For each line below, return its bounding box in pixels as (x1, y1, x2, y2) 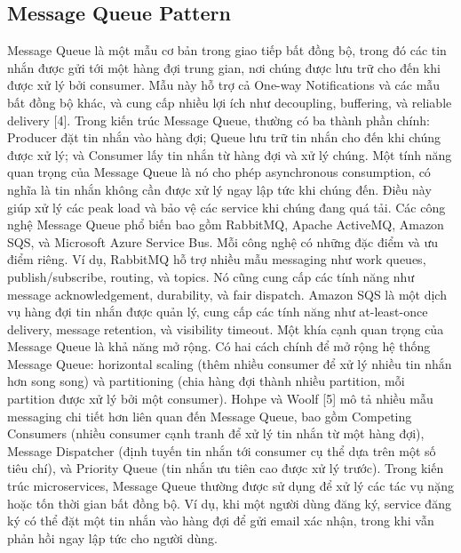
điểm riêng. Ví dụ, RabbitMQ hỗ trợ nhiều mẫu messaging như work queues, (7, 250, 426, 268)
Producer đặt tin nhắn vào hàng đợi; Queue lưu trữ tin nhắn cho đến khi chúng (7, 128, 441, 147)
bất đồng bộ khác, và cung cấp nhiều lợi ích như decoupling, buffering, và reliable (7, 92, 452, 111)
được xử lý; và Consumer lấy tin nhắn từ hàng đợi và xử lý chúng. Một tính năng (7, 145, 452, 164)
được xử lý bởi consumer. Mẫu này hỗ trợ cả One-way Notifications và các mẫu (7, 76, 441, 94)
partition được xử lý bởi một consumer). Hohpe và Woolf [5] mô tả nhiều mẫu (7, 389, 433, 408)
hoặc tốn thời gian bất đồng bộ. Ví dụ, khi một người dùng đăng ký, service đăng (7, 493, 451, 512)
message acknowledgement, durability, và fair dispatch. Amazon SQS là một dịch (7, 285, 447, 303)
